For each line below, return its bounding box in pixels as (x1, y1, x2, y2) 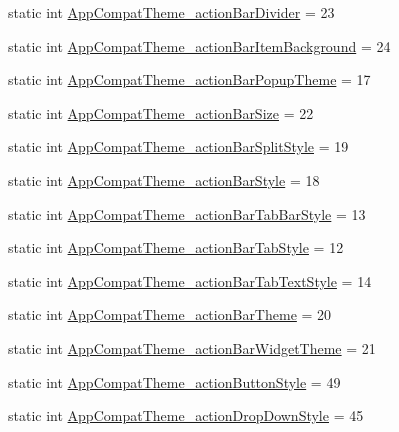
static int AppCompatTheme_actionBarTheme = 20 (8, 304, 332, 325)
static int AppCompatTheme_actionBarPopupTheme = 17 (8, 69, 371, 90)
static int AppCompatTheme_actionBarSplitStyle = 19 (8, 136, 349, 157)
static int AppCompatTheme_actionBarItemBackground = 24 (8, 35, 391, 56)
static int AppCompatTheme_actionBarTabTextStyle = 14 (8, 270, 372, 291)
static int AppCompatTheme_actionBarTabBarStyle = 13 (8, 203, 366, 224)
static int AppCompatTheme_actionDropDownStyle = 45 (8, 405, 364, 426)
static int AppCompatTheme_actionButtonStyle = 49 (8, 371, 341, 392)
